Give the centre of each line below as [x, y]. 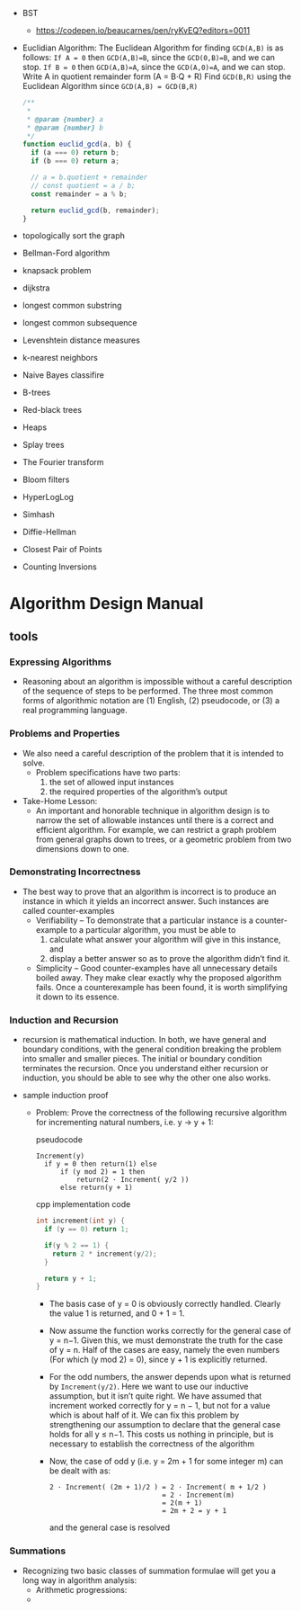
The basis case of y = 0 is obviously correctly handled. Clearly [165, 1304]
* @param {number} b [65, 128]
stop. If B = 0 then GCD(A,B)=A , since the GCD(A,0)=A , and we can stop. [154, 67]
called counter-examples [68, 910]
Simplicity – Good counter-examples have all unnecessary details [156, 968]
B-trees [36, 393]
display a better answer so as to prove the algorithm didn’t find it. [169, 958]
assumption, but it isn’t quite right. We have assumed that [155, 1396]
